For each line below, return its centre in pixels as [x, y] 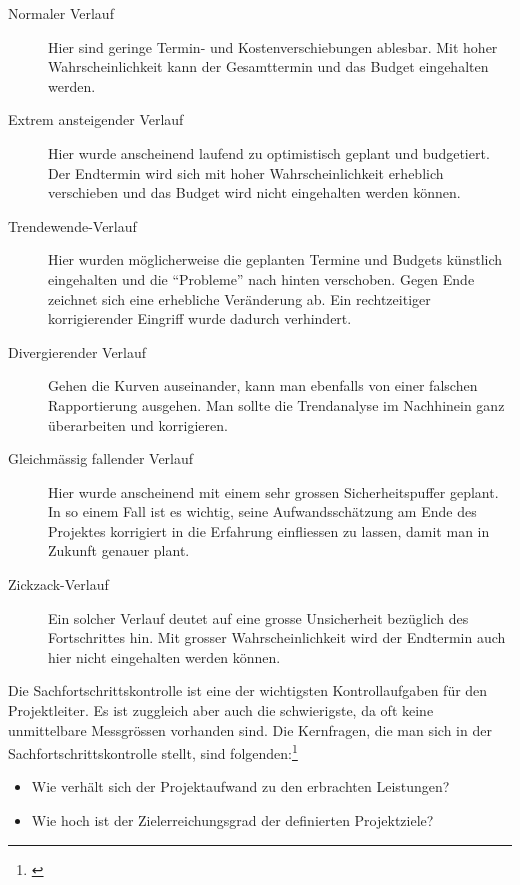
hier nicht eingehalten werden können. [164, 656]
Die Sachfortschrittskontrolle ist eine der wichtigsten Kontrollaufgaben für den [248, 690]
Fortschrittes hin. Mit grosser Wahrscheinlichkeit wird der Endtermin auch [277, 637]
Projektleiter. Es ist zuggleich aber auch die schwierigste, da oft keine [221, 710]
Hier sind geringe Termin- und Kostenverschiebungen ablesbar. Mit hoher [273, 46]
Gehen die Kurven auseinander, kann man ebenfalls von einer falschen [263, 385]
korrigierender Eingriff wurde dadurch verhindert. [200, 318]
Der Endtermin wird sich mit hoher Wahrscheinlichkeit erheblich [246, 172]
